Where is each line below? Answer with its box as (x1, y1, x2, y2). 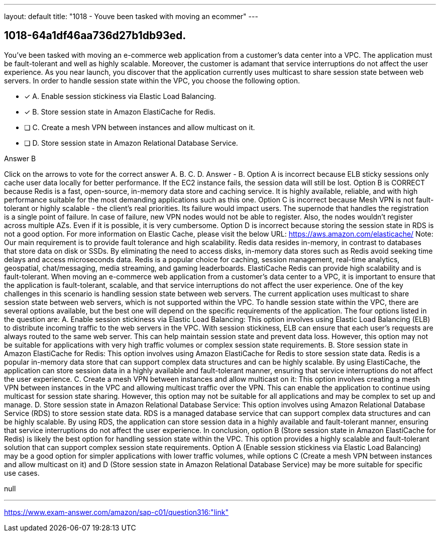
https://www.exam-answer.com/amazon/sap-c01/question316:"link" (4, 507, 229, 516)
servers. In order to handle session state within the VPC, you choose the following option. (4, 76, 300, 85)
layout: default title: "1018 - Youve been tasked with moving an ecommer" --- (4, 12, 258, 21)
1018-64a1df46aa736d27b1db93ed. (4, 29, 186, 42)
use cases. (4, 468, 40, 477)
